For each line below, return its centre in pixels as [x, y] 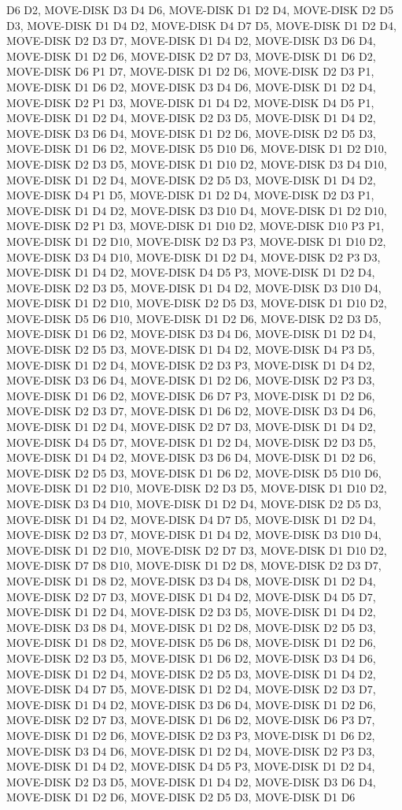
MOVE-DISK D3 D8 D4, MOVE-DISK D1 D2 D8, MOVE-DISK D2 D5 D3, [191, 627]
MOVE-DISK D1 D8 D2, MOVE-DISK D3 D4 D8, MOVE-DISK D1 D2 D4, [191, 580]
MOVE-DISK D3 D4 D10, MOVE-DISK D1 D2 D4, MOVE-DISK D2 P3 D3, [194, 256]
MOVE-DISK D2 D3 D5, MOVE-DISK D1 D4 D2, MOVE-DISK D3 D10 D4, [194, 287]
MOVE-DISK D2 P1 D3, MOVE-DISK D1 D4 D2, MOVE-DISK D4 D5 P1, [190, 102]
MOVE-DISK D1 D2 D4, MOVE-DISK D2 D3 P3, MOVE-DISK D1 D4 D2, [191, 364]
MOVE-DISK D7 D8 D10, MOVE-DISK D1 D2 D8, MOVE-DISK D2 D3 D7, [194, 565]
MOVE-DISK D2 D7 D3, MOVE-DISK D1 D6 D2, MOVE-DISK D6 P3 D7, [191, 720]
